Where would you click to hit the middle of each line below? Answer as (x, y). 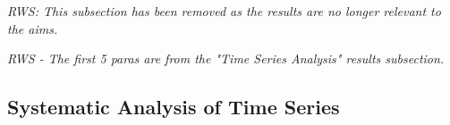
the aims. (33, 28)
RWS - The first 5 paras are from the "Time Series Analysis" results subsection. (226, 58)
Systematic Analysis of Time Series (174, 107)
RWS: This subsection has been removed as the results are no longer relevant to (224, 11)
